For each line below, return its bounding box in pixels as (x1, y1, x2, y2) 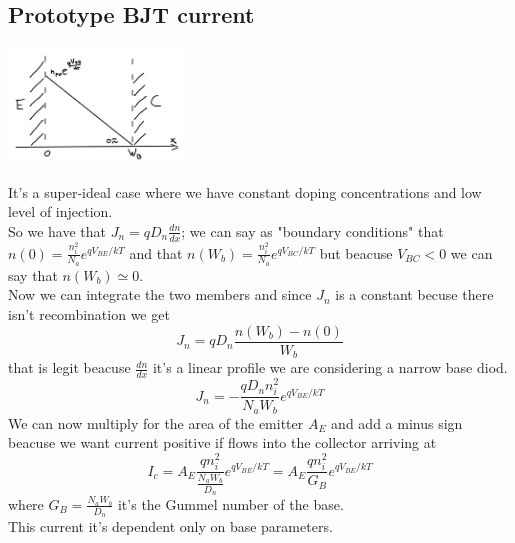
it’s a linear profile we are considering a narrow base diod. (152, 357, 508, 378)
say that (8, 264, 58, 285)
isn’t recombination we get (8, 304, 170, 325)
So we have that (8, 220, 106, 241)
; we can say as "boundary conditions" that (181, 220, 444, 241)
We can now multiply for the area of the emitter (8, 412, 304, 433)
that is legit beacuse (8, 357, 131, 378)
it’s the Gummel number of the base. (117, 493, 344, 514)
